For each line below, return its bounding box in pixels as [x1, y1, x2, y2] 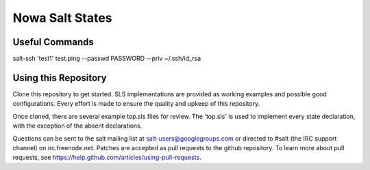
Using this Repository [12, 72, 107, 83]
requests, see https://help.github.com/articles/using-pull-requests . [12, 154, 201, 162]
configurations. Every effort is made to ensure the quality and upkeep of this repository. [12, 100, 260, 108]
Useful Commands [12, 36, 94, 48]
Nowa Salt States [12, 10, 112, 25]
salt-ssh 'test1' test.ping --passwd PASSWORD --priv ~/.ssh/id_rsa [12, 55, 201, 63]
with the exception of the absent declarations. [12, 122, 143, 130]
